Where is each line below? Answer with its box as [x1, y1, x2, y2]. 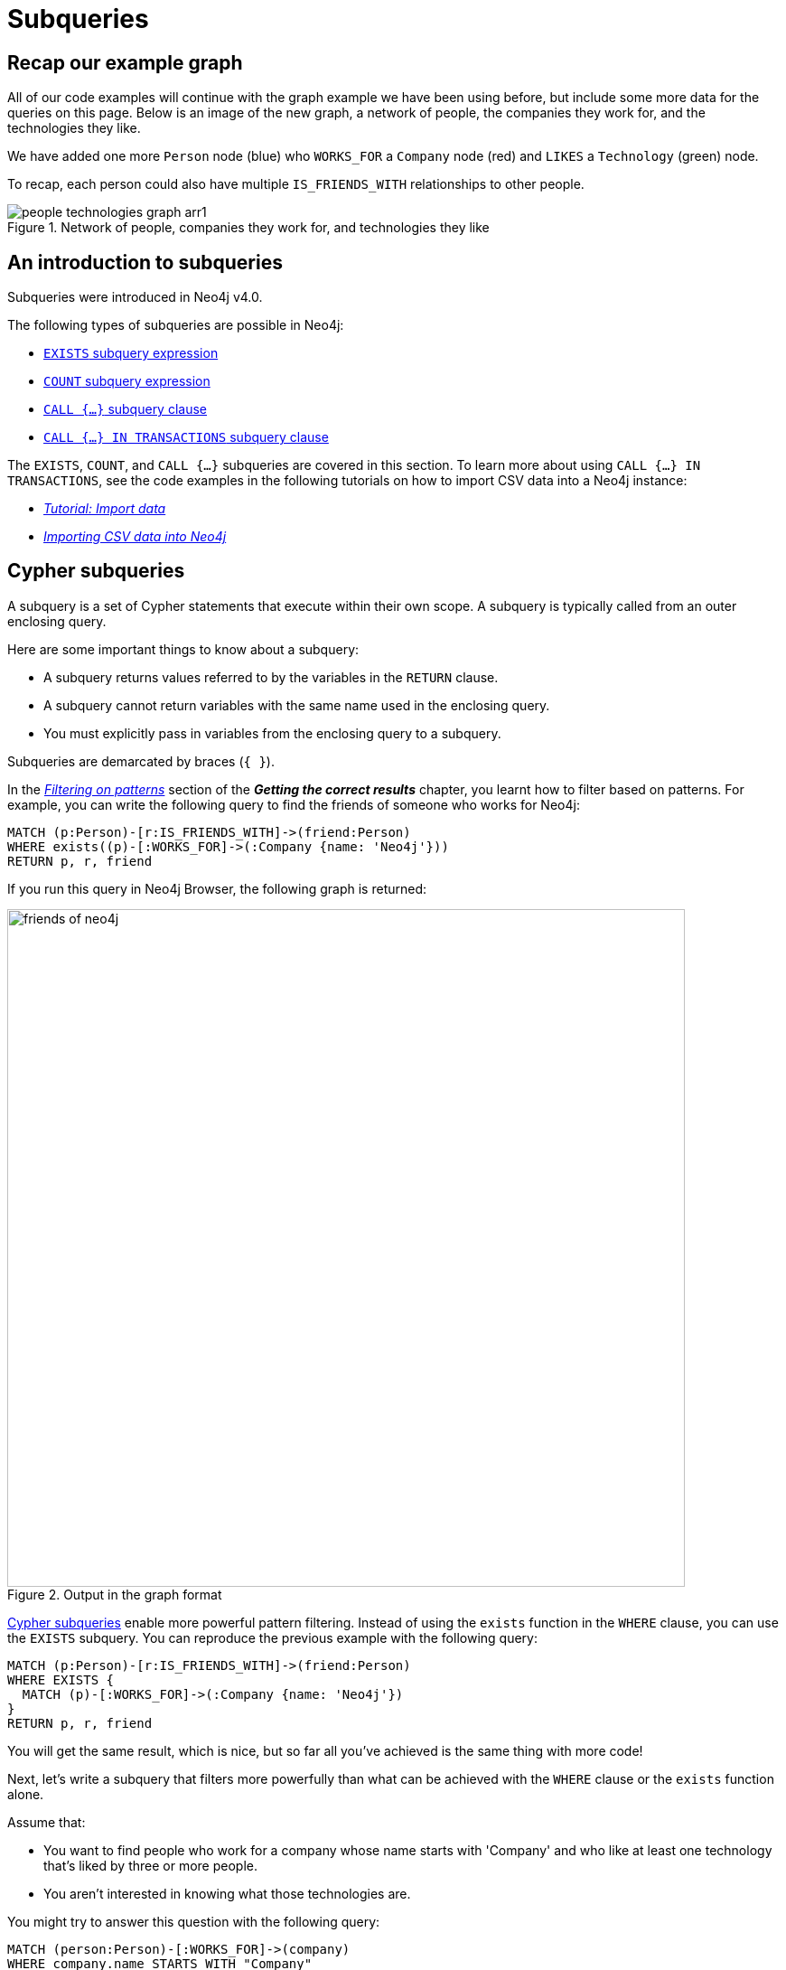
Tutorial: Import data [43, 501, 166, 517]
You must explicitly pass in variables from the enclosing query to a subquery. [43, 725, 501, 741]
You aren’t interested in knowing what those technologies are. [43, 1885, 411, 1901]
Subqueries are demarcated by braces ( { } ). [7, 753, 275, 769]
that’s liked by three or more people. [43, 1857, 257, 1873]
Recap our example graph [7, 51, 243, 74]
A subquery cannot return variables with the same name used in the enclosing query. [43, 697, 550, 713]
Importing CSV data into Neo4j [43, 529, 227, 545]
